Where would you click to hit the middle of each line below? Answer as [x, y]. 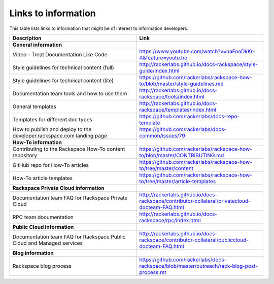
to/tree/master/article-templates [178, 181]
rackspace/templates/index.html [178, 110]
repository [25, 155]
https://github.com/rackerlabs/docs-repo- [190, 116]
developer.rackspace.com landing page [60, 135]
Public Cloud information [43, 227]
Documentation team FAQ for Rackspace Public [69, 237]
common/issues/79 [162, 135]
